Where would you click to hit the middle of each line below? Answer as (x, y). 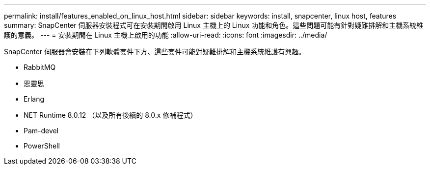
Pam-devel (41, 131)
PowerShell (42, 146)
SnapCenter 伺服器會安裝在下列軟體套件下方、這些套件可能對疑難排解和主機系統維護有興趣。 (155, 52)
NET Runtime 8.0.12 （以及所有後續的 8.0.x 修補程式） (110, 115)
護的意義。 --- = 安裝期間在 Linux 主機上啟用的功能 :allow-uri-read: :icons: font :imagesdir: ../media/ (166, 35)
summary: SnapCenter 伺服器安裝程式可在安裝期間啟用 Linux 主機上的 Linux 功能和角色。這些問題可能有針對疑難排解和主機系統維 (214, 25)
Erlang (34, 99)
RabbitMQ (40, 67)
